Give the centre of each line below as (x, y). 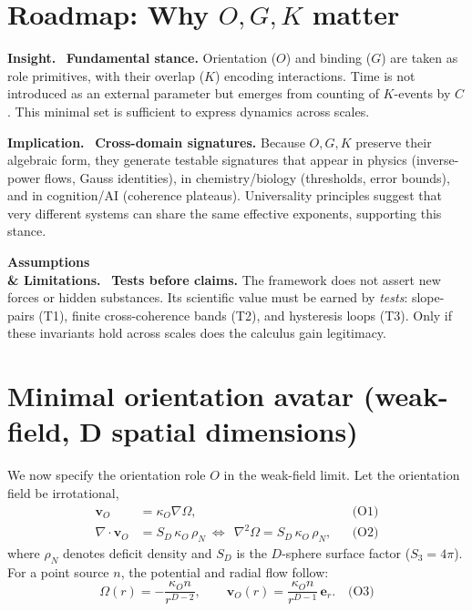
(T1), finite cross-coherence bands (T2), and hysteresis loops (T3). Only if (246, 315)
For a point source (58, 571)
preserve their (394, 142)
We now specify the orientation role (107, 475)
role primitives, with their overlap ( (106, 75)
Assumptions (49, 262)
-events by (422, 93)
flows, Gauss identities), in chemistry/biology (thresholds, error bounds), (247, 177)
